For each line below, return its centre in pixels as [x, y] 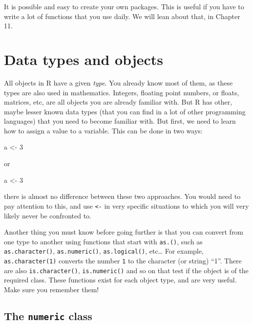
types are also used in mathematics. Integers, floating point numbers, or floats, [122, 92]
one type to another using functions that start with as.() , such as [103, 241]
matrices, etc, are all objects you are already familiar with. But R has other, [118, 102]
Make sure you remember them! [52, 289]
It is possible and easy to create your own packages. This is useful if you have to [124, 6]
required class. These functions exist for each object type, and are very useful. [120, 280]
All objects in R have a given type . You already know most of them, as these [118, 82]
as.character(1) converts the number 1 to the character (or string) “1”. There [123, 260]
